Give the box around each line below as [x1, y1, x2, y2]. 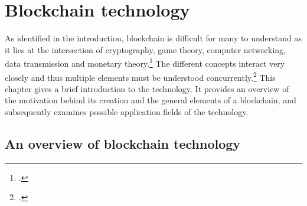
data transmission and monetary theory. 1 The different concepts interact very [5, 55, 285, 69]
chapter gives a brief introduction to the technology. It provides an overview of [5, 82, 289, 94]
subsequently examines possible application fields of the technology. [5, 106, 249, 117]
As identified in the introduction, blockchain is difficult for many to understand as [5, 32, 302, 44]
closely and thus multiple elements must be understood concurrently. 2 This [5, 69, 276, 83]
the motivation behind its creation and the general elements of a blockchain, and [5, 94, 296, 106]
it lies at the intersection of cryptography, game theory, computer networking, [5, 43, 286, 55]
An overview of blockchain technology [5, 134, 241, 152]
